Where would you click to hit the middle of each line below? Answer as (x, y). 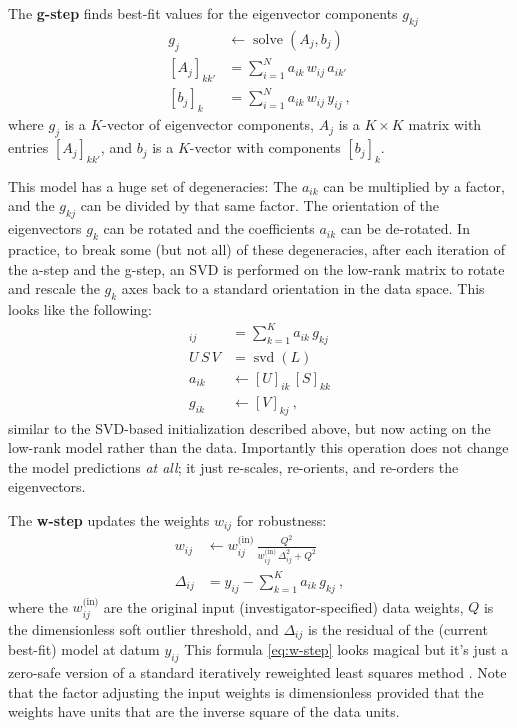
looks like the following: (80, 309)
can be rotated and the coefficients (209, 228)
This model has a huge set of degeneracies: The (153, 185)
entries (28, 147)
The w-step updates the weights (109, 520)
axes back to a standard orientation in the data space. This (303, 288)
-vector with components (265, 147)
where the (38, 606)
